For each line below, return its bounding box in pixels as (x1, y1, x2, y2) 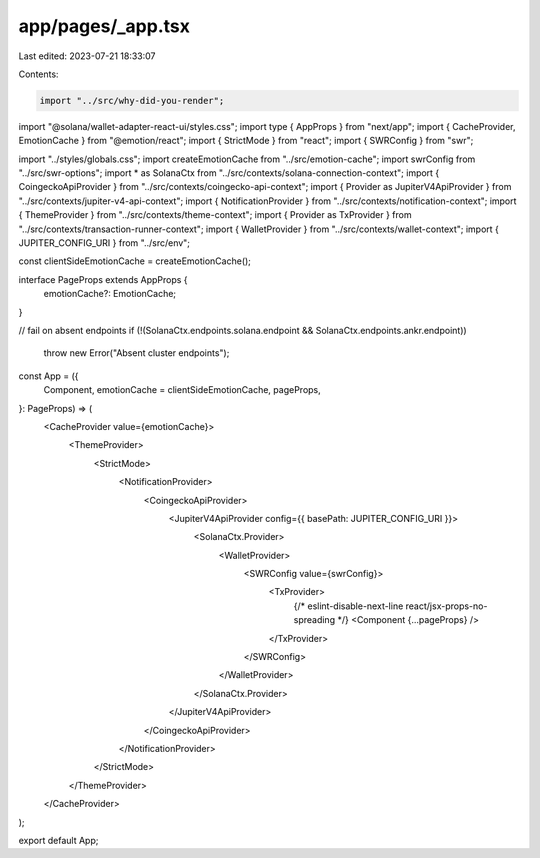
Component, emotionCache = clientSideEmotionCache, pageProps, (43, 384, 322, 396)
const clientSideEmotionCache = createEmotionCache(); (18, 255, 252, 267)
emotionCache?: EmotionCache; (43, 288, 177, 300)
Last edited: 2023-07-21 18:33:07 (18, 50, 156, 62)
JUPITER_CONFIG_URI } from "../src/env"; (18, 237, 190, 249)
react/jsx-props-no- (405, 600, 488, 612)
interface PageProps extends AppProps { (18, 273, 189, 285)
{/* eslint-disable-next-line (293, 600, 404, 612)
